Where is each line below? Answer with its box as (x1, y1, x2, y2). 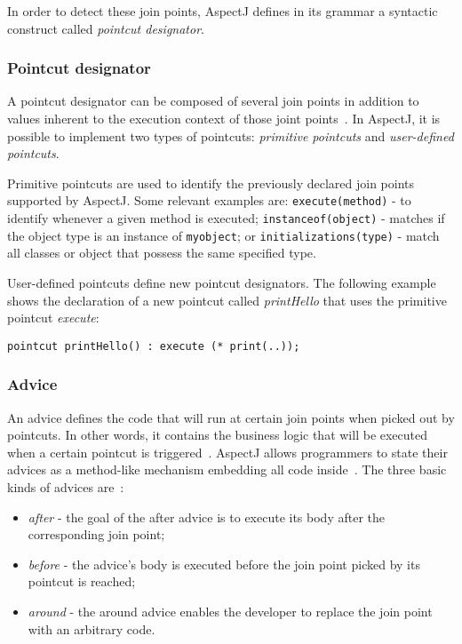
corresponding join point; (28, 525, 165, 544)
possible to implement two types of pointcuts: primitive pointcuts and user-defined (7, 126, 454, 145)
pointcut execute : (7, 308, 100, 327)
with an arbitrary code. (28, 619, 155, 638)
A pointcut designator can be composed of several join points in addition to (7, 91, 419, 110)
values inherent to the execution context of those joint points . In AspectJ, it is (7, 109, 441, 127)
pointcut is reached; (28, 572, 136, 591)
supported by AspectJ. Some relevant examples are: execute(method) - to (7, 191, 411, 210)
